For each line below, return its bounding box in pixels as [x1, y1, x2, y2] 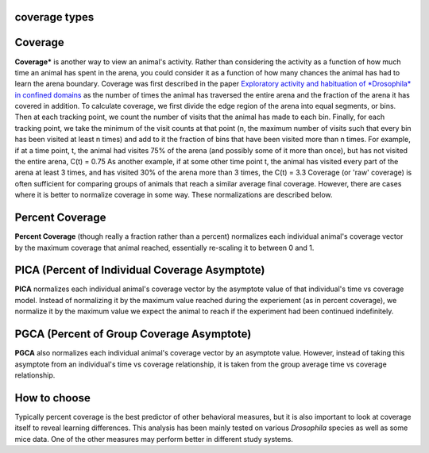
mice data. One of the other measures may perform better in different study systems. [14, 434, 294, 443]
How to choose [14, 391, 91, 405]
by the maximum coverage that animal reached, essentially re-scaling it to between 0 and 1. [14, 243, 315, 252]
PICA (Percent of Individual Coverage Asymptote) [14, 263, 265, 277]
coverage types [14, 10, 95, 24]
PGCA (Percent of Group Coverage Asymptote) [14, 328, 252, 341]
